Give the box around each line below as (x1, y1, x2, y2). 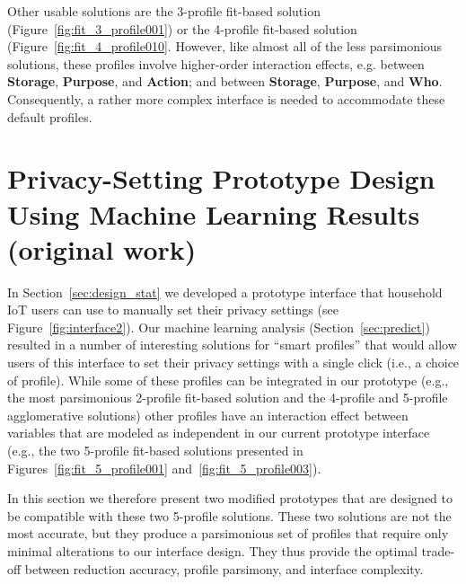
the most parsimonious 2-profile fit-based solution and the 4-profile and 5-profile (7, 388, 448, 407)
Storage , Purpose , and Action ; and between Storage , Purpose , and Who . (7, 72, 443, 91)
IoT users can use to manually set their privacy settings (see (7, 300, 339, 319)
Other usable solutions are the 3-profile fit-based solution (7, 2, 321, 20)
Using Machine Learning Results (7, 195, 420, 232)
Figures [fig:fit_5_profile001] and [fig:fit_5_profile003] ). (7, 458, 321, 477)
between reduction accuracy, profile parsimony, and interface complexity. (24, 559, 424, 578)
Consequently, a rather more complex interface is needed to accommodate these (7, 89, 445, 108)
